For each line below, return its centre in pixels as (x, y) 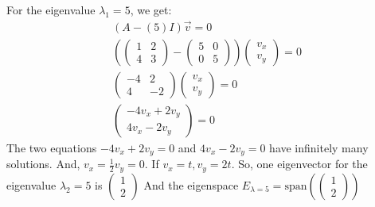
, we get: (151, 10)
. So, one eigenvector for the (299, 164)
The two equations (52, 147)
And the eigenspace (191, 184)
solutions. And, (43, 164)
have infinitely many (319, 147)
